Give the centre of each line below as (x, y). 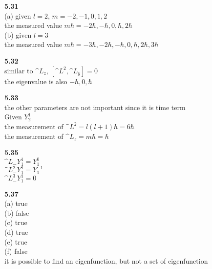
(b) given (18, 34)
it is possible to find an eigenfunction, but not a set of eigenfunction (106, 260)
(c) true (16, 222)
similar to (19, 70)
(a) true (16, 203)
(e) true (16, 241)
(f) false (16, 251)
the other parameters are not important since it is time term (95, 107)
